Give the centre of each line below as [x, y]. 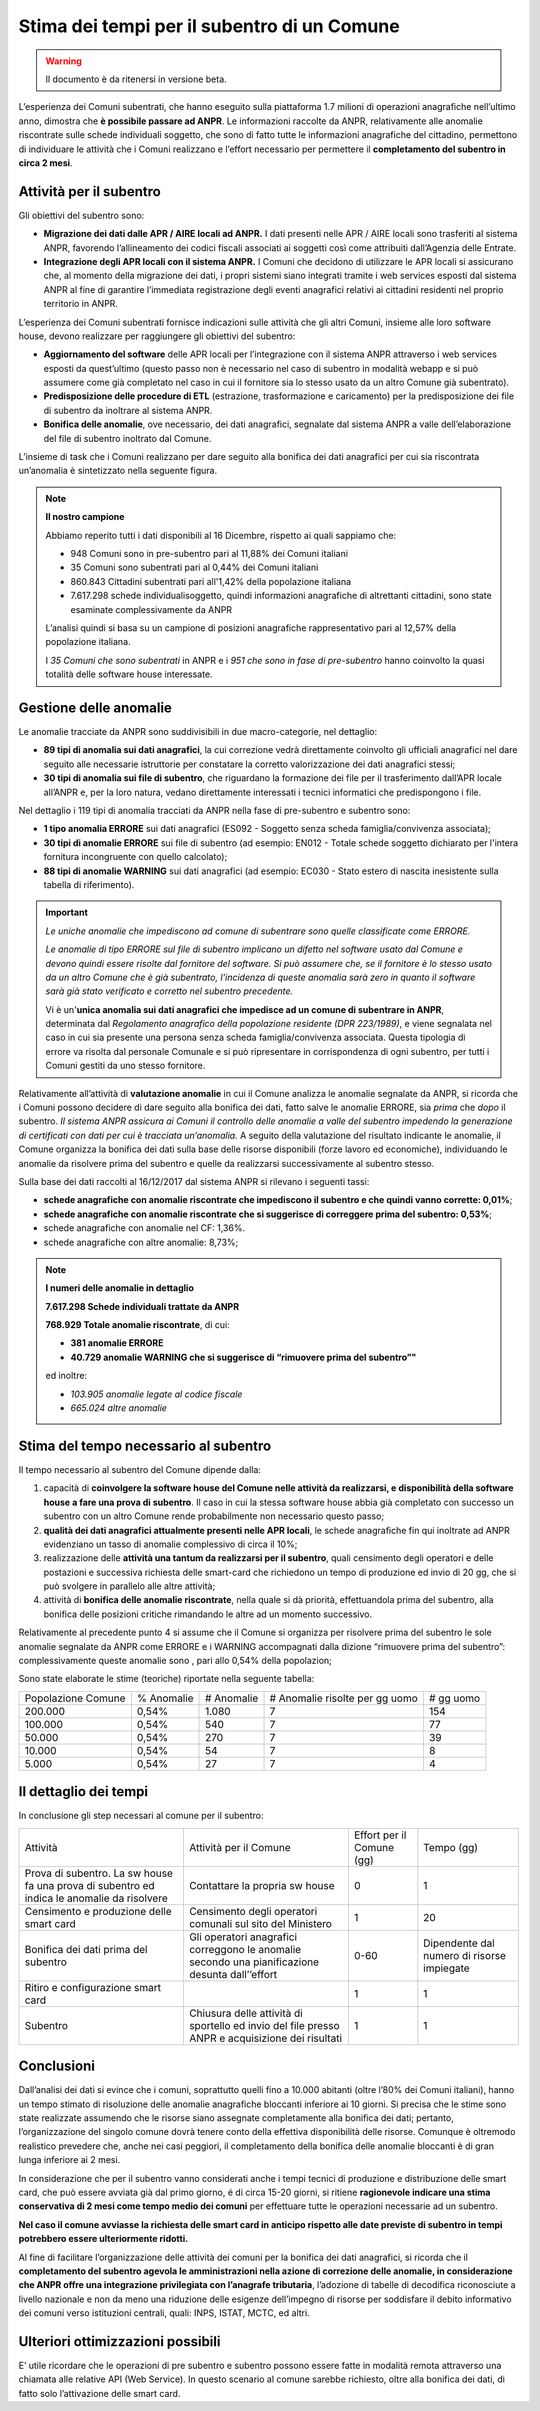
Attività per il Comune [240, 1847]
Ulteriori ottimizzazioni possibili [119, 2341]
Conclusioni [56, 2066]
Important [67, 912]
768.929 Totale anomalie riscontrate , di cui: [137, 1325]
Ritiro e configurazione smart [93, 1987]
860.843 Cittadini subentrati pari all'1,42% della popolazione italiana [211, 581]
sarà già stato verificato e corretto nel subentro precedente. [169, 991]
